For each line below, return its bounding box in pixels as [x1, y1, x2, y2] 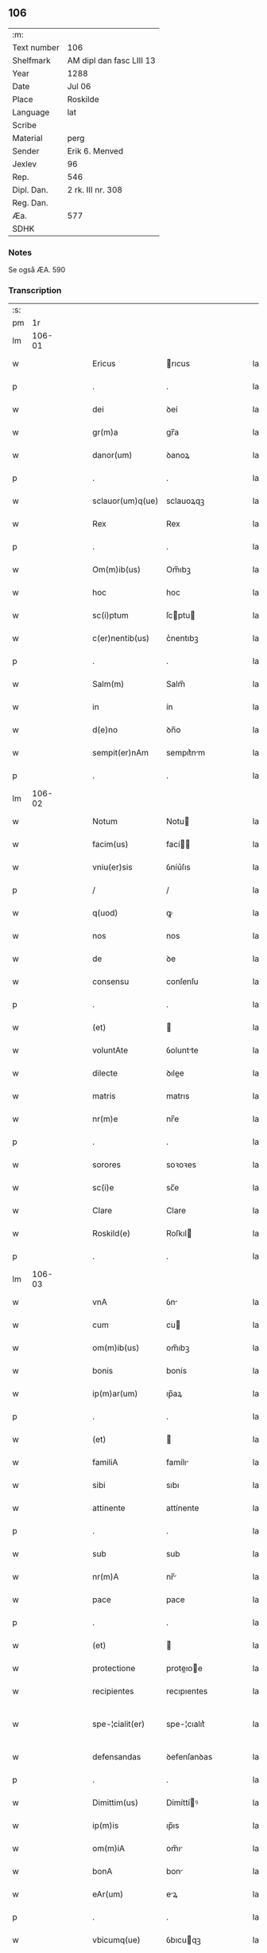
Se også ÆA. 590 [8, 265, 66, 275]
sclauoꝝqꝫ [165, 495, 205, 506]
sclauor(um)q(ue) [92, 495, 159, 506]
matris [92, 1091, 117, 1102]
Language [12, 107, 50, 118]
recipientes [92, 1685, 134, 1697]
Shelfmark [12, 55, 51, 66]
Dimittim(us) [92, 1797, 139, 1808]
